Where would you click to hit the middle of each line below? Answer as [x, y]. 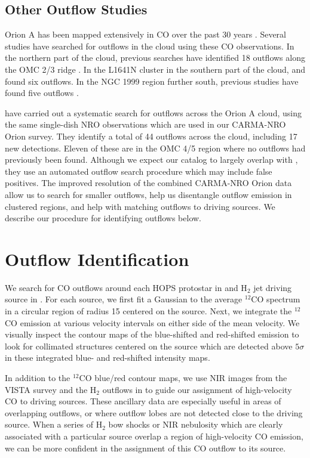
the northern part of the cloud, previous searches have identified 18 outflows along [155, 58]
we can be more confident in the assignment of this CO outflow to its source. [145, 448]
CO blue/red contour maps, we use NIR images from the [183, 377]
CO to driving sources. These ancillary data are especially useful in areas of [143, 401]
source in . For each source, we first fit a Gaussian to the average [124, 299]
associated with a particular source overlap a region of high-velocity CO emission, [154, 436]
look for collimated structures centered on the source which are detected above [149, 346]
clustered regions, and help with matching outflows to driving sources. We [140, 206]
